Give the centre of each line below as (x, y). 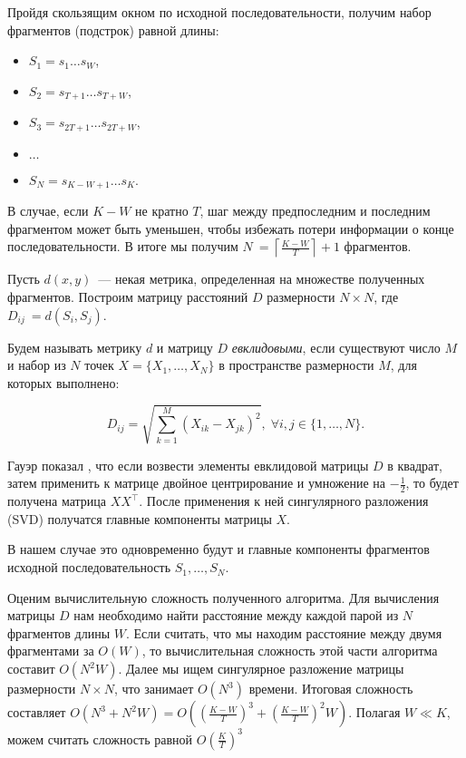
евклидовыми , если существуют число (336, 347)
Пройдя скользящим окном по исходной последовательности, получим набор (219, 12)
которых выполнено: (63, 382)
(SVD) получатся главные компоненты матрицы (140, 518)
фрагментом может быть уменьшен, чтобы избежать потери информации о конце (231, 228)
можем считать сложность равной (100, 739)
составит (31, 669)
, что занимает (154, 689)
